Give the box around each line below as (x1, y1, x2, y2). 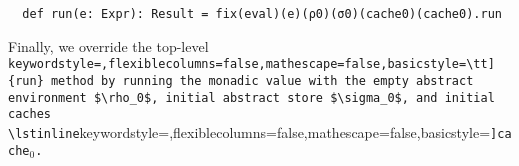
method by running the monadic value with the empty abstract (50, 73, 474, 88)
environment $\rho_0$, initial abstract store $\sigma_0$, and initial (8, 90, 495, 105)
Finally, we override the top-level (8, 35, 209, 56)
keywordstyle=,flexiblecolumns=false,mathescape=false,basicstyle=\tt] (8, 57, 495, 72)
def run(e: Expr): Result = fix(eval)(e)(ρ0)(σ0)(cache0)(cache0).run (22, 7, 502, 21)
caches (8, 107, 51, 122)
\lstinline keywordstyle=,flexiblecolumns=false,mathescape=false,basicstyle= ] (8, 121, 498, 142)
